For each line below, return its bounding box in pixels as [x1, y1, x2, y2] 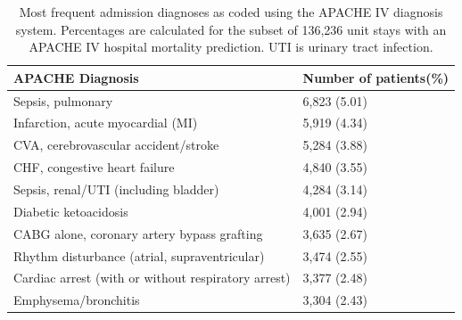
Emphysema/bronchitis [13, 291, 140, 309]
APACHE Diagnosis [13, 68, 139, 86]
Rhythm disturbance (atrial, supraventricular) [13, 246, 265, 265]
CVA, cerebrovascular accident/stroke [13, 135, 219, 154]
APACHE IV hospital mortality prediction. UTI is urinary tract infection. [29, 37, 433, 56]
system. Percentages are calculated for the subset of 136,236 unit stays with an [15, 20, 447, 38]
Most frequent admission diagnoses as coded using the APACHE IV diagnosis [19, 3, 443, 21]
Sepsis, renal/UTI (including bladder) [13, 180, 219, 198]
